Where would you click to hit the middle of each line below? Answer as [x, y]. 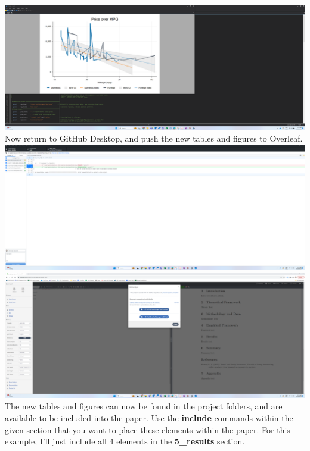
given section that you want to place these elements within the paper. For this [148, 429]
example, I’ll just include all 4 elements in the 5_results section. [125, 441]
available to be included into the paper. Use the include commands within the [149, 417]
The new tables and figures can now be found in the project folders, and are [144, 406]
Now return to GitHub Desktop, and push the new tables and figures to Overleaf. [154, 138]
